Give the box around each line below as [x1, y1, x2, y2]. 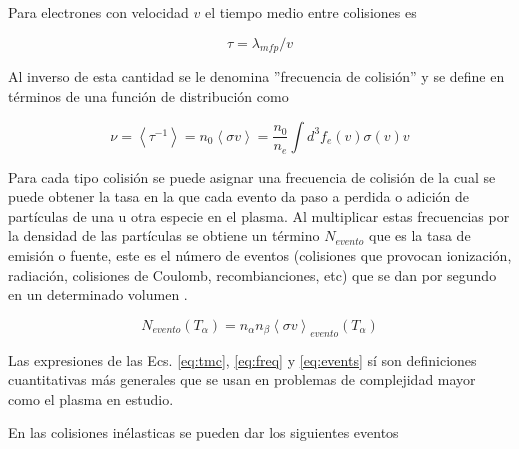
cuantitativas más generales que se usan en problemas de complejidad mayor [8, 369, 476, 390]
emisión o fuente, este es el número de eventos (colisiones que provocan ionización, [8, 245, 512, 265]
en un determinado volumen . [8, 284, 188, 305]
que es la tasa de [368, 225, 471, 246]
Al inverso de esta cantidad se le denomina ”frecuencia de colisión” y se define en [8, 66, 505, 87]
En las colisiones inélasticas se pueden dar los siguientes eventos [8, 422, 399, 443]
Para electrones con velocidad [8, 2, 189, 22]
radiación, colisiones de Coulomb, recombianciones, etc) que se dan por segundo [8, 264, 497, 285]
